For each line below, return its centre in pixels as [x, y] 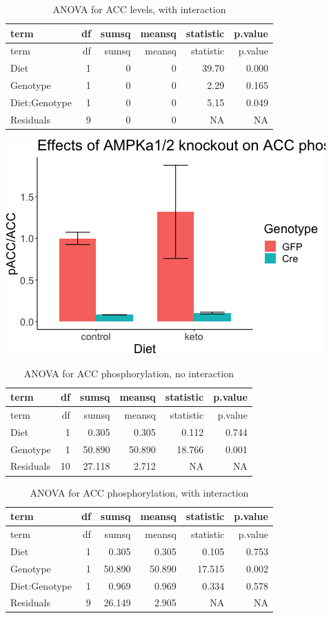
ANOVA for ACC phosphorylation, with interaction [139, 492]
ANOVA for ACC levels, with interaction [139, 9]
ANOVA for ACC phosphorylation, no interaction [129, 373]
